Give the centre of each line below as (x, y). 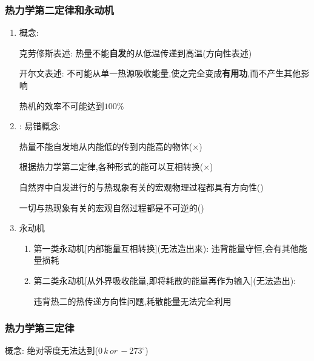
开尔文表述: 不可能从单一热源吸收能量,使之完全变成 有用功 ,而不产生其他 (160, 73)
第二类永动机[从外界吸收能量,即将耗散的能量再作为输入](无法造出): (165, 280)
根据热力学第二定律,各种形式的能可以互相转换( (111, 167)
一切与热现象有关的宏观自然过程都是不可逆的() (112, 207)
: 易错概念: (40, 126)
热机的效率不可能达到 (62, 105)
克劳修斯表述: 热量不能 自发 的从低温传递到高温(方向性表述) (135, 52)
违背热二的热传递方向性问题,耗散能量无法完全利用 (132, 301)
